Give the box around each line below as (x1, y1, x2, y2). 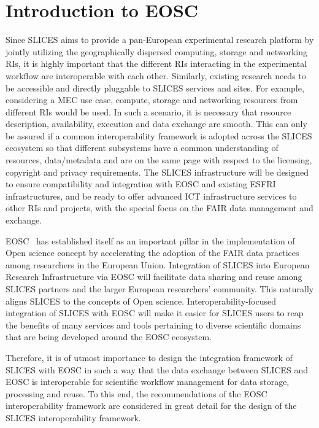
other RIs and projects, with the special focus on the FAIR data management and (6, 201, 313, 214)
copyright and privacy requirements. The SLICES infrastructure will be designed (6, 165, 309, 178)
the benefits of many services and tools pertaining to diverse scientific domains (6, 318, 301, 331)
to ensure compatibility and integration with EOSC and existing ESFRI (6, 177, 276, 190)
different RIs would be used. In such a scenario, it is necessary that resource (6, 105, 291, 118)
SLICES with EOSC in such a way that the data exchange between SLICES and (6, 363, 308, 376)
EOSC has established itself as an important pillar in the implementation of (6, 234, 295, 247)
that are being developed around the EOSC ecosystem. (6, 330, 212, 343)
